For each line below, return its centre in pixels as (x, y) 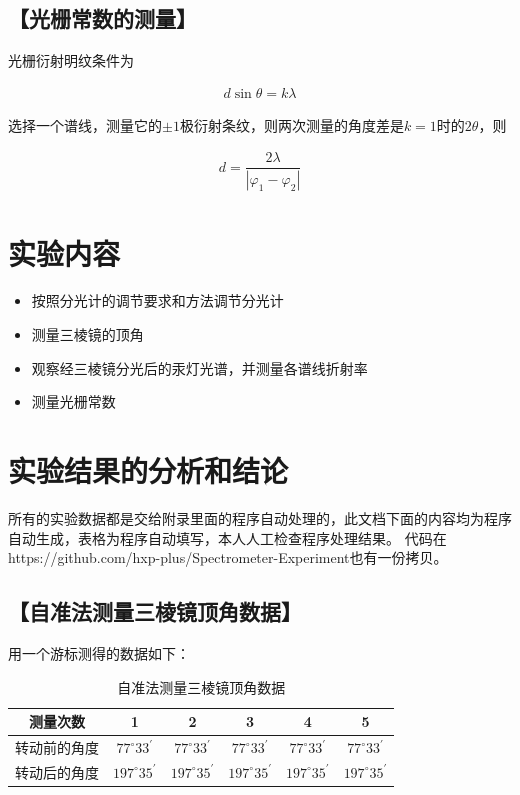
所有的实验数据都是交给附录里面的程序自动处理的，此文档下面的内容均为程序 (260, 517)
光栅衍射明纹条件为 (71, 60)
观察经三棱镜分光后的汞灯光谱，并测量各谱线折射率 (199, 367)
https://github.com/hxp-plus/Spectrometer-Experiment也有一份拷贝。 (228, 557)
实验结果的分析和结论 (148, 470)
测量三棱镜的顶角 (87, 334)
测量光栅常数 (73, 401)
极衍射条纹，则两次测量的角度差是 (291, 124)
